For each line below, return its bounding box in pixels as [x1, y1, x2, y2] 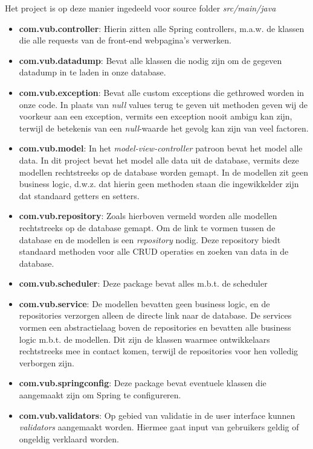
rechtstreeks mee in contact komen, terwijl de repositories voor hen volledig [19, 345, 298, 357]
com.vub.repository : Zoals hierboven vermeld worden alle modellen [19, 209, 277, 222]
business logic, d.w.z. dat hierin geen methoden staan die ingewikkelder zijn [19, 177, 299, 190]
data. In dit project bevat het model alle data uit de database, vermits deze [19, 153, 299, 166]
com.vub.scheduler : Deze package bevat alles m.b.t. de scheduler [19, 277, 268, 290]
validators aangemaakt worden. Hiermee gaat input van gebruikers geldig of [19, 421, 299, 433]
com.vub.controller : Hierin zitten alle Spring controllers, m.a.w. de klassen [19, 22, 305, 34]
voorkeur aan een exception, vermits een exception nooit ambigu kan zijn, [19, 110, 292, 123]
